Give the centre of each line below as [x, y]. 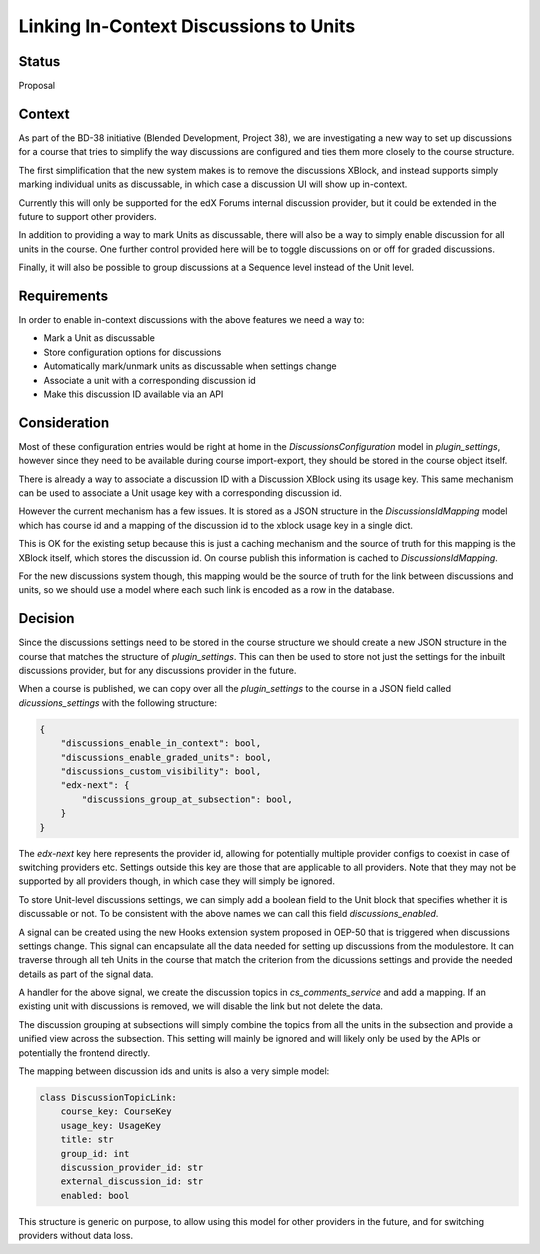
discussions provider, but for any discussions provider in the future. [157, 671]
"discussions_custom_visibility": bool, [161, 771]
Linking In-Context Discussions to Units [187, 26]
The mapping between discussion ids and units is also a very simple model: [174, 1071]
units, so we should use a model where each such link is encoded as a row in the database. [206, 590]
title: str [87, 1139]
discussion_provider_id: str [132, 1167]
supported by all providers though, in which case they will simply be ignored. [176, 881]
